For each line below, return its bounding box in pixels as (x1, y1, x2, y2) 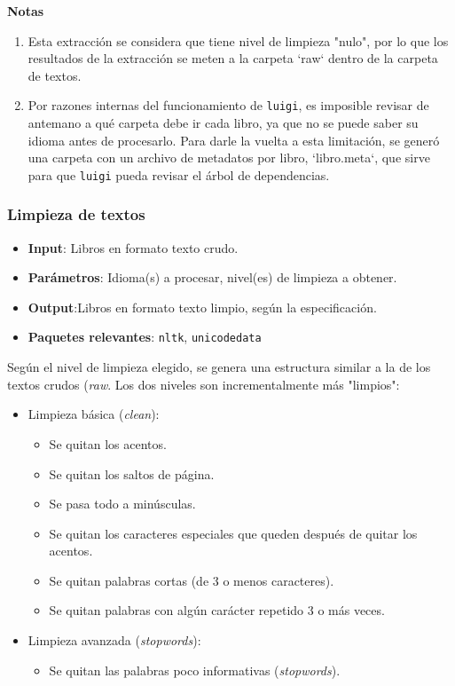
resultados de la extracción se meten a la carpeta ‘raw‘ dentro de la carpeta (27, 49, 438, 67)
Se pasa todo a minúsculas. (49, 494, 196, 513)
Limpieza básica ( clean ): (27, 405, 160, 423)
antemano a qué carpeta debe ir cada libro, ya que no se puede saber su (27, 114, 419, 132)
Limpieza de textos (7, 203, 145, 225)
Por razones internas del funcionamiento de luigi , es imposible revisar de (27, 96, 429, 114)
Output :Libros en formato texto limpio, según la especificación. (27, 297, 377, 316)
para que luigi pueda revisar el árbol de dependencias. (27, 165, 330, 184)
